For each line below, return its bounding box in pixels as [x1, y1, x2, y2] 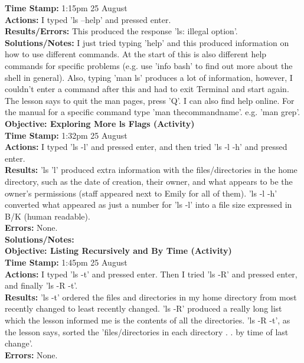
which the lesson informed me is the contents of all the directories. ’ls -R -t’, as [5, 314, 290, 326]
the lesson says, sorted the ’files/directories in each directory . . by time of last [5, 325, 289, 338]
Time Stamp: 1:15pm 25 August [5, 2, 128, 14]
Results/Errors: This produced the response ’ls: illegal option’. [5, 25, 238, 37]
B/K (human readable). [5, 210, 90, 222]
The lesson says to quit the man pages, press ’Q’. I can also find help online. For [5, 94, 295, 106]
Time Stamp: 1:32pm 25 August [5, 129, 128, 141]
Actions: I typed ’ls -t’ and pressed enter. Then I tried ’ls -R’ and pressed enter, [5, 267, 298, 280]
